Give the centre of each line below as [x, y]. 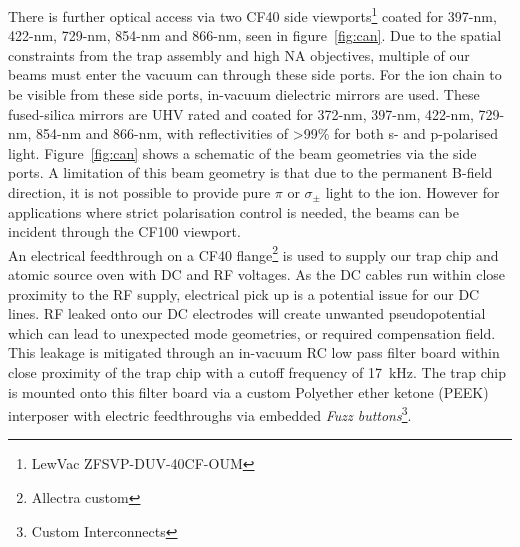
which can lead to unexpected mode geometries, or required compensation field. [252, 332]
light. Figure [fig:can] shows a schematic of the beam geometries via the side [242, 152]
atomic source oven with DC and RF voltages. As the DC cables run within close [257, 274]
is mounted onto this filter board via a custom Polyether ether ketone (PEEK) [248, 391]
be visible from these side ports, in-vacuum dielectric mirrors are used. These [244, 94]
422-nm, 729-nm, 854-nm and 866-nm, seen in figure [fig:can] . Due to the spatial [255, 35]
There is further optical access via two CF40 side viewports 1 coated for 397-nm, [252, 14]
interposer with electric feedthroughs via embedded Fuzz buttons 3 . [210, 413]
